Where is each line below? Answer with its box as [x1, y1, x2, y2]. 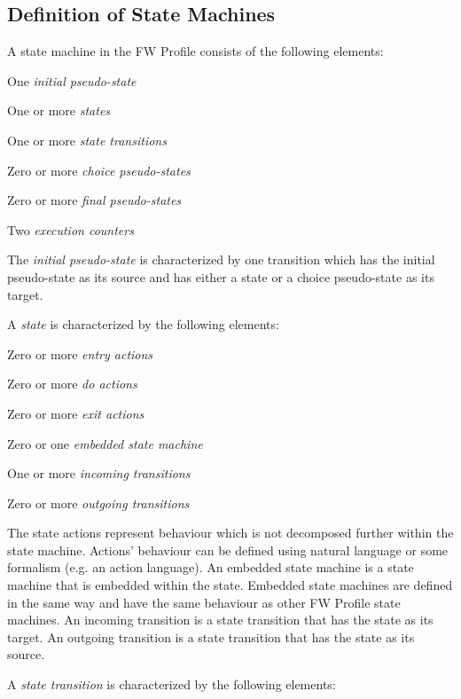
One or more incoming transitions [7, 464, 191, 483]
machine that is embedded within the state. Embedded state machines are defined [7, 576, 453, 594]
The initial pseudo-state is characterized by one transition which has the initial [7, 250, 435, 269]
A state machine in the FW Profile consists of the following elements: [7, 42, 384, 60]
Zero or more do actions [7, 374, 137, 393]
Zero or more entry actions [7, 344, 153, 363]
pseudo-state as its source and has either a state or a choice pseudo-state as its [7, 267, 434, 286]
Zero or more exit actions [7, 404, 145, 422]
